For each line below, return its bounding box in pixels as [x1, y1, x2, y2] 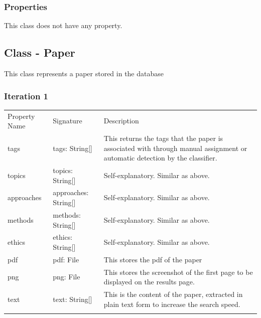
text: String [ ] [53, 293, 92, 304]
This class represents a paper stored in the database [4, 68, 164, 79]
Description [103, 115, 139, 126]
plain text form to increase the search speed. [103, 298, 240, 309]
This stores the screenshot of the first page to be [103, 266, 253, 277]
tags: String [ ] [53, 142, 92, 153]
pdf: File [53, 254, 79, 264]
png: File [53, 271, 80, 282]
